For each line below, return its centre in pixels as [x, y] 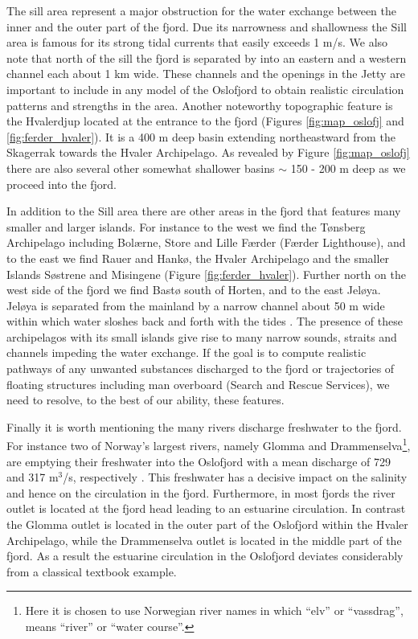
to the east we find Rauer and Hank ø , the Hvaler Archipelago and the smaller [198, 258]
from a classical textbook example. [92, 571]
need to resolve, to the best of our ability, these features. [145, 400]
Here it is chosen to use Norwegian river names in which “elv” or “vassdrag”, [214, 610]
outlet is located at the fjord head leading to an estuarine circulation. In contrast [206, 508]
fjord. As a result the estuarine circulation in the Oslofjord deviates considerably [205, 556]
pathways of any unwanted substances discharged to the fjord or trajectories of [201, 369]
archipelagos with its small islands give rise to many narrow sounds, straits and [202, 336]
